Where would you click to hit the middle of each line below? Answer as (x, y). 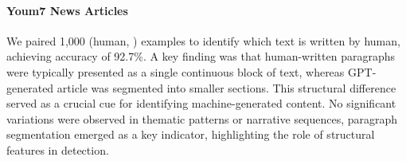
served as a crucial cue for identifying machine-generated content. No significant (201, 103)
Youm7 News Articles (67, 10)
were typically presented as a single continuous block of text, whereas (176, 71)
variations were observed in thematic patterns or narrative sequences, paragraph (202, 118)
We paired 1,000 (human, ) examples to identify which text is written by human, (203, 40)
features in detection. (58, 149)
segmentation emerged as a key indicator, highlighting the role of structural (191, 134)
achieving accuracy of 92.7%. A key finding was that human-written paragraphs (201, 56)
